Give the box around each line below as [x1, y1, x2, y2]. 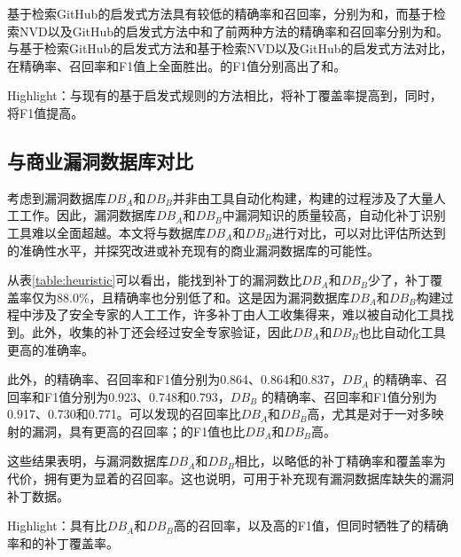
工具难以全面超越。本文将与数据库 [7, 223, 206, 241]
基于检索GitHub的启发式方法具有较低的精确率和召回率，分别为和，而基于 [7, 4, 434, 22]
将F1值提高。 [7, 103, 84, 122]
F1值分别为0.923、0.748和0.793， [43, 387, 230, 405]
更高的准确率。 [7, 340, 94, 358]
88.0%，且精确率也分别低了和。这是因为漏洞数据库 [56, 287, 350, 306]
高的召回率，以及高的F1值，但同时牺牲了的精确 [173, 516, 449, 535]
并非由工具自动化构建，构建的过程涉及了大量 [172, 188, 434, 207]
